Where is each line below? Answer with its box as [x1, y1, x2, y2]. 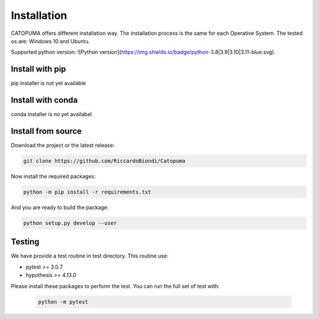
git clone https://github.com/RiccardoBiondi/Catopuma [23, 157, 185, 165]
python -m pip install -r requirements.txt [23, 189, 152, 195]
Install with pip [11, 64, 66, 74]
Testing [11, 237, 40, 247]
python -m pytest [38, 298, 89, 305]
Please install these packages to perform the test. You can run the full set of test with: [11, 282, 220, 289]
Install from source [11, 126, 82, 136]
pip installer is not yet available [11, 80, 86, 87]
